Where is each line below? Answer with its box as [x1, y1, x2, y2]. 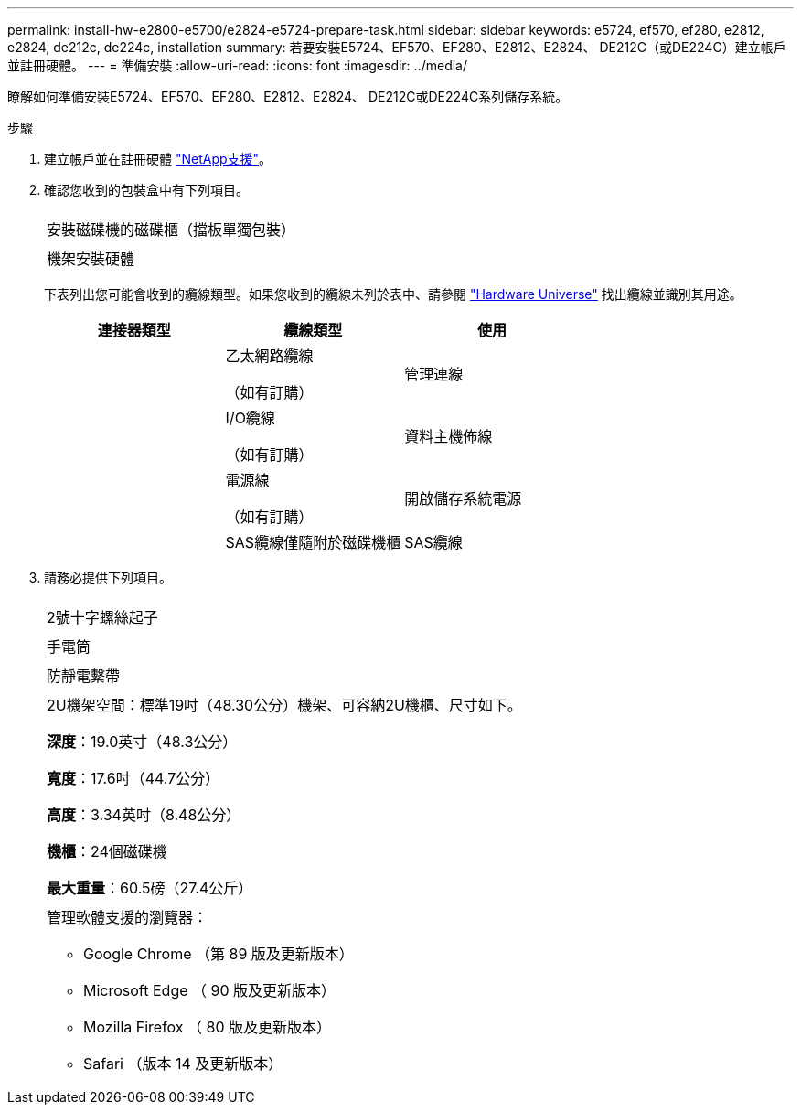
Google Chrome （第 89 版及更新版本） [83, 945, 354, 963]
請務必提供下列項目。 [44, 570, 172, 585]
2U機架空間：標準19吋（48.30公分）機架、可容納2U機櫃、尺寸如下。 [47, 696, 522, 714]
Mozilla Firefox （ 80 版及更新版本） [83, 1018, 332, 1036]
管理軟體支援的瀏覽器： [47, 908, 208, 926]
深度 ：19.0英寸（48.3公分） [47, 732, 238, 751]
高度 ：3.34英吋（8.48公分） [47, 806, 241, 824]
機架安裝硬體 [47, 250, 135, 268]
